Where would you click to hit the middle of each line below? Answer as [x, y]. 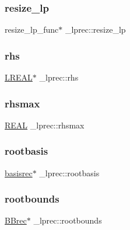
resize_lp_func [32, 29]
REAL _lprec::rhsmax [45, 125]
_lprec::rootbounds [68, 220]
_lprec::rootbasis [69, 172]
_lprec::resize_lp [95, 29]
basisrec [19, 172]
